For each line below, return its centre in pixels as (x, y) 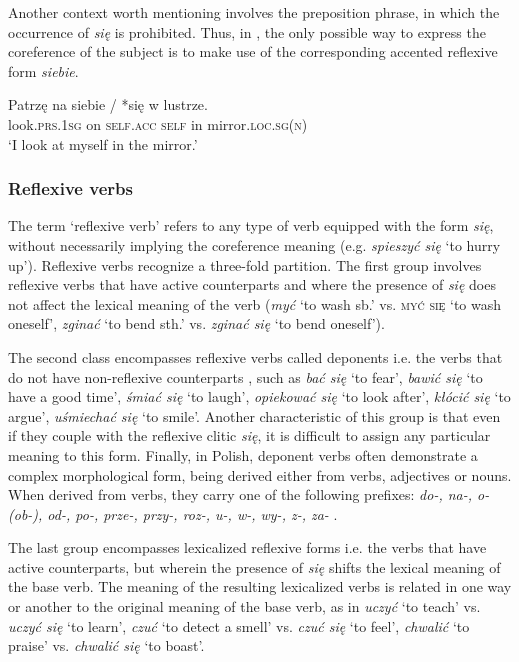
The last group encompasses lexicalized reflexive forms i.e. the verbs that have (247, 547)
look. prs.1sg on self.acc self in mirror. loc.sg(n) (158, 123)
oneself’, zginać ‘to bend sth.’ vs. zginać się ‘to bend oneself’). (196, 323)
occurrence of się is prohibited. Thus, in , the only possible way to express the (247, 31)
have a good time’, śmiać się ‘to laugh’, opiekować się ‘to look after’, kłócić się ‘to (259, 396)
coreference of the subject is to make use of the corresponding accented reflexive (253, 51)
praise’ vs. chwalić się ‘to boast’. (106, 645)
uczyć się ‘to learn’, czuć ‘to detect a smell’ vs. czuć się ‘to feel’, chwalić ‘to (239, 625)
